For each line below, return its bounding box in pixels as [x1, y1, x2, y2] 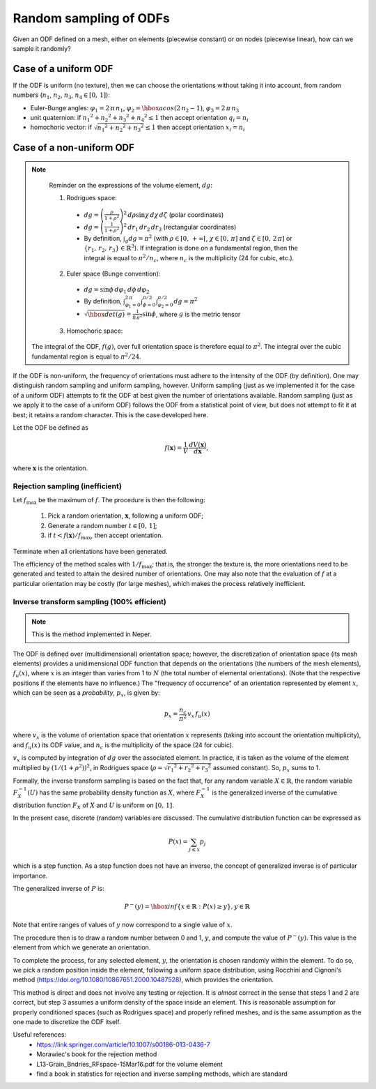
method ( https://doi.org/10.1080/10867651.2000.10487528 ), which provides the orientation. [13, 975, 274, 984]
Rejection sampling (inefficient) [13, 481, 122, 491]
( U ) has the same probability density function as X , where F [27, 788, 201, 797]
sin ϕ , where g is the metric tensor [142, 310, 241, 318]
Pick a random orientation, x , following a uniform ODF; [47, 511, 204, 520]
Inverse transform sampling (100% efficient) [13, 596, 166, 606]
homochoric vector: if [30, 123, 93, 132]
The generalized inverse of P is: [13, 884, 104, 892]
